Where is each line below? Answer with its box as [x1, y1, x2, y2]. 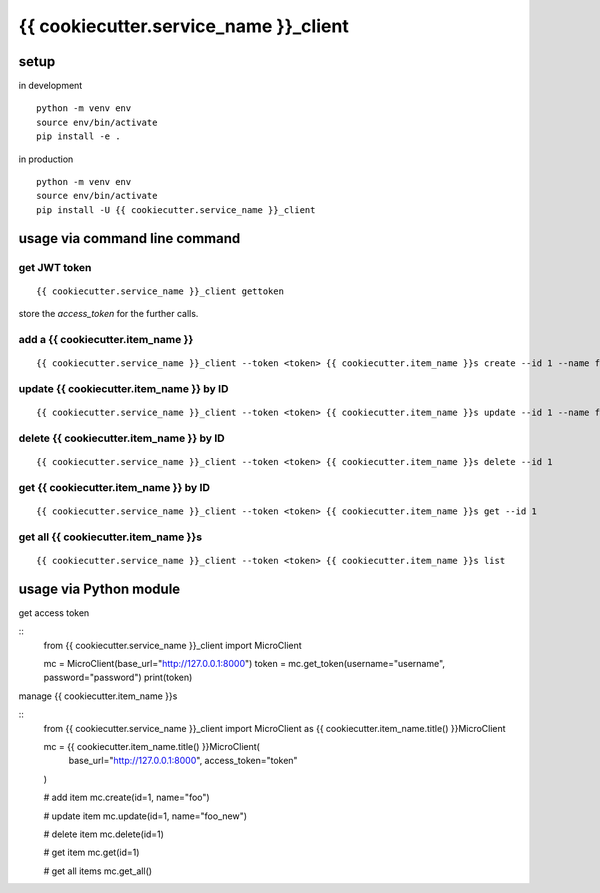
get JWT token [18, 260, 92, 274]
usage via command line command [18, 230, 241, 247]
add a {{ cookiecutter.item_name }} [18, 332, 194, 346]
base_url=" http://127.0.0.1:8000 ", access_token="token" [68, 755, 299, 767]
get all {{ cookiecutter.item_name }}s [18, 530, 203, 544]
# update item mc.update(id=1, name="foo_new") [43, 810, 248, 822]
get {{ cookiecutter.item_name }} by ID [18, 480, 210, 494]
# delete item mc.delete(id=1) [43, 828, 165, 840]
